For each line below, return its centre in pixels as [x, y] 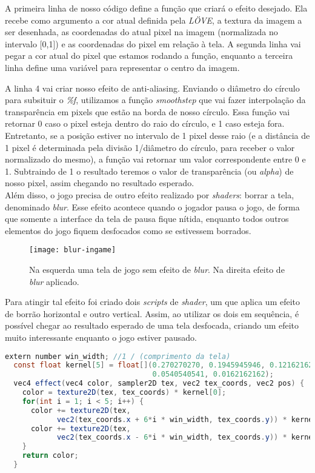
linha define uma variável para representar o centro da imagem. [122, 67]
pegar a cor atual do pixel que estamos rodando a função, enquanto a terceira [149, 55]
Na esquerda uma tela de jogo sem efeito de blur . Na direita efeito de [157, 269]
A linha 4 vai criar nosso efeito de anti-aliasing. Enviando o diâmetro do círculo [152, 88]
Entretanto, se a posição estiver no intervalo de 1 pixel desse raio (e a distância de [157, 135]
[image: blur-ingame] [73, 250]
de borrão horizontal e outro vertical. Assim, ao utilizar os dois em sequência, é [152, 313]
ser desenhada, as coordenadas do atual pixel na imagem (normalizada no [141, 32]
